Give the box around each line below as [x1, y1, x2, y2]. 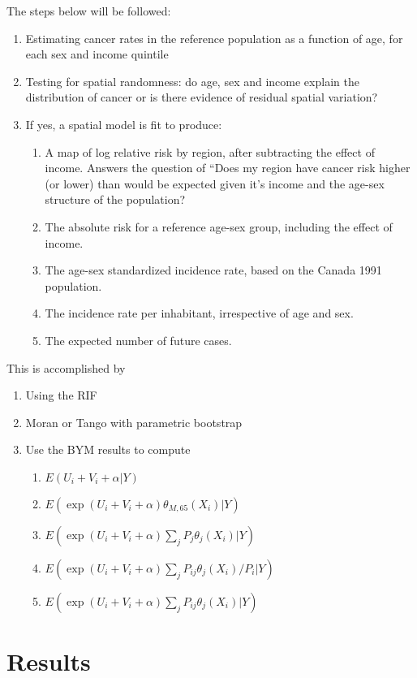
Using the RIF [25, 387, 97, 404]
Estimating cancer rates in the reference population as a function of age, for [25, 29, 403, 46]
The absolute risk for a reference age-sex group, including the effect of [45, 218, 393, 235]
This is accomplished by [6, 359, 126, 376]
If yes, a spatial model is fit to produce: [25, 115, 222, 132]
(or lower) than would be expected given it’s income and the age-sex [45, 175, 385, 192]
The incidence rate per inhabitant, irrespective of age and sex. [45, 304, 354, 322]
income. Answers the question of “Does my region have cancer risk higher [45, 159, 411, 176]
